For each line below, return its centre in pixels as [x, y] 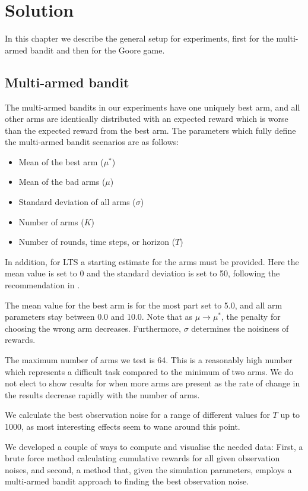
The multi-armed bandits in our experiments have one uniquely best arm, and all [153, 107]
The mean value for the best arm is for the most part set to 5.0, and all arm [144, 305]
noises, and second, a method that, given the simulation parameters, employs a [148, 469]
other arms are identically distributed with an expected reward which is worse [147, 119]
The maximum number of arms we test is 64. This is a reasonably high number [149, 360]
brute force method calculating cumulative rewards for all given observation [142, 458]
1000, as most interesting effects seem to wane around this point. [123, 426]
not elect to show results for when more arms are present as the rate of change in [153, 383]
